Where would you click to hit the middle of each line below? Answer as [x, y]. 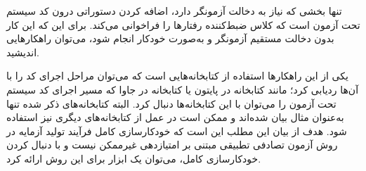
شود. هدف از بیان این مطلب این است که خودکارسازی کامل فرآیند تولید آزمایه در [177, 131]
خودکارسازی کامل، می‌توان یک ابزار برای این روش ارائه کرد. [134, 158]
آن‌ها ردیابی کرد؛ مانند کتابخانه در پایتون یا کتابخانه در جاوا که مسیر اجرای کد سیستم [183, 89]
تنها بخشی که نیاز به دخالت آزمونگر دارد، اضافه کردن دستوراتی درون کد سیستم [174, 11]
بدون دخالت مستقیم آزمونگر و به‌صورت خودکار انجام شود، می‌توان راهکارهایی [170, 38]
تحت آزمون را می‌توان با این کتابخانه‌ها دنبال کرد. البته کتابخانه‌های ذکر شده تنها [171, 103]
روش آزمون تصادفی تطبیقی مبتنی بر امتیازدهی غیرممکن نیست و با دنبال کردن [172, 145]
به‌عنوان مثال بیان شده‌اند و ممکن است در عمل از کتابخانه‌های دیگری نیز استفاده [175, 117]
